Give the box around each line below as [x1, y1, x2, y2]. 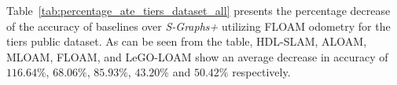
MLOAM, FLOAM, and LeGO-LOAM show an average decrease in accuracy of [6, 48, 388, 65]
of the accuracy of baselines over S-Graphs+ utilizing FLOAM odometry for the [6, 17, 391, 34]
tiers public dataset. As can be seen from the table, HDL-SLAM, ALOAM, [6, 33, 367, 50]
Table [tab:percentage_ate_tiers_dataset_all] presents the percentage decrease [6, 2, 391, 18]
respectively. [232, 64, 291, 80]
